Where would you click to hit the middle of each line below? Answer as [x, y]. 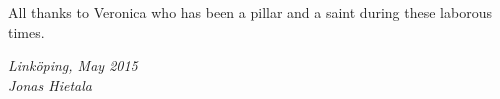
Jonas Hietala [50, 84]
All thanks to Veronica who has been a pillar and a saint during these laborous [250, 12]
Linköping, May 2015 [73, 65]
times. [26, 31]
